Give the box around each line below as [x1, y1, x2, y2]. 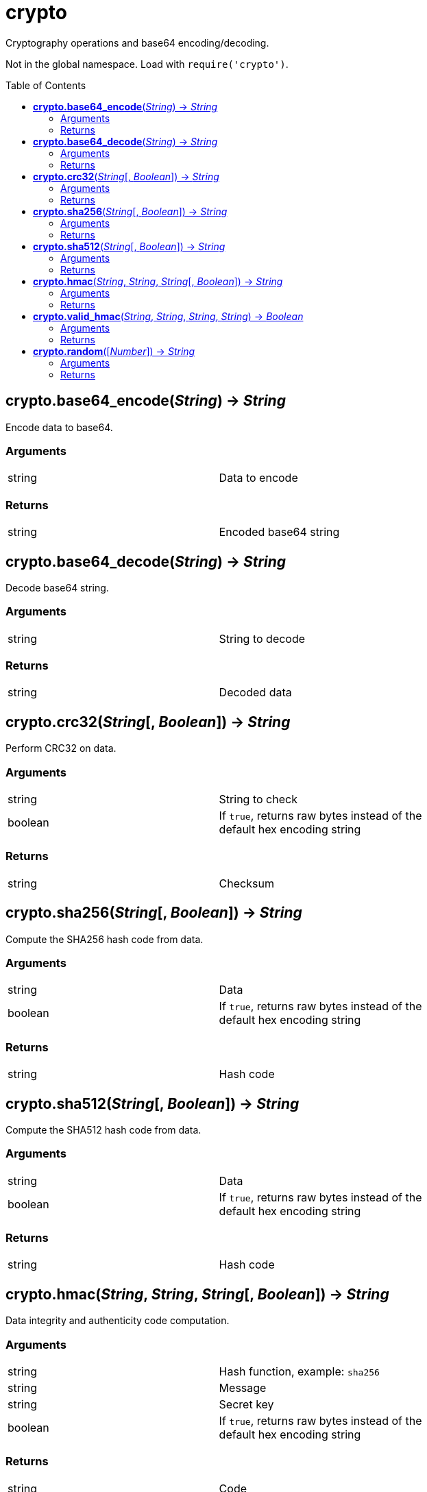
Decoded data [219, 685, 292, 700]
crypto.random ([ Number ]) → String [33, 345, 195, 357]
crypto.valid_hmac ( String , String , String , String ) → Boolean [33, 310, 304, 322]
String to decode [219, 631, 306, 646]
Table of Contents [5, 79, 86, 91]
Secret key [219, 1397, 274, 1412]
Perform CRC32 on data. [5, 742, 117, 755]
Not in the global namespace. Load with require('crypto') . [5, 58, 289, 70]
